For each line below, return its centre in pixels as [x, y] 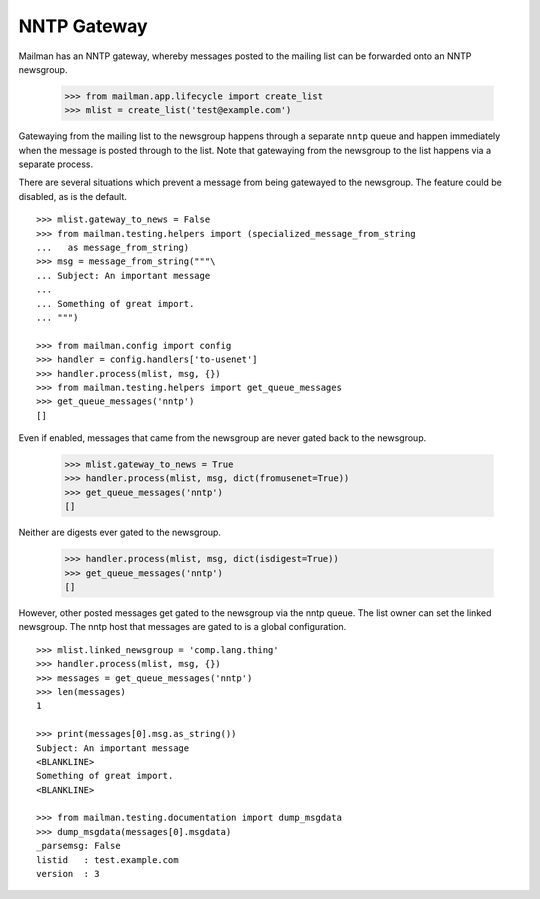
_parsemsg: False [78, 846]
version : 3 [68, 874]
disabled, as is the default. [72, 196]
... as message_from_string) [113, 248]
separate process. [56, 164]
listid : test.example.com [107, 859]
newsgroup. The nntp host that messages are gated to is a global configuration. [182, 627]
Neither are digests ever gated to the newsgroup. [120, 532]
